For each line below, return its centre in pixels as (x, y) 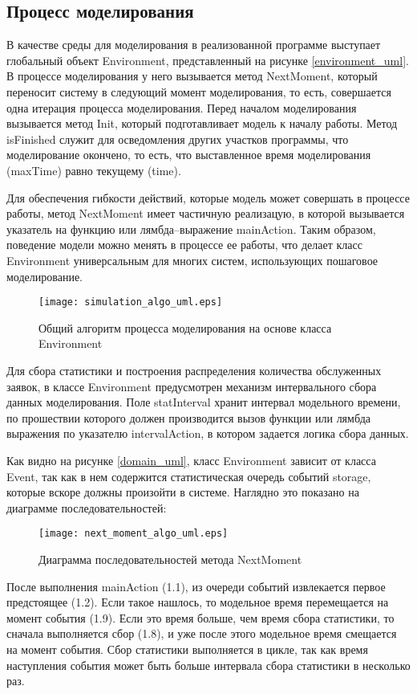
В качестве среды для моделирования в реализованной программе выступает (194, 45)
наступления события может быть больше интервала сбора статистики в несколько (208, 665)
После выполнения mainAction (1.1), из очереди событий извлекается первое (196, 586)
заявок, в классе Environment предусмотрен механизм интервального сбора (192, 386)
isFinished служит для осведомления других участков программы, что (178, 139)
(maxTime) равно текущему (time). (94, 170)
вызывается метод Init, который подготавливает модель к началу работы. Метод (202, 123)
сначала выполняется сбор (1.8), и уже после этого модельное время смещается (202, 633)
